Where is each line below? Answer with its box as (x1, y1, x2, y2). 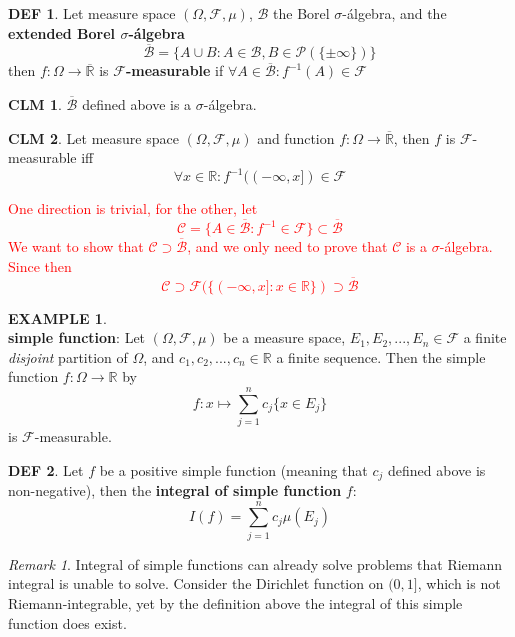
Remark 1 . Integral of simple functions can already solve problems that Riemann (8, 553, 503, 574)
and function (257, 127, 335, 148)
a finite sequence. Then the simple (276, 346, 486, 367)
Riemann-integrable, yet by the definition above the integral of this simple (8, 592, 463, 613)
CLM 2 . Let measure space (8, 127, 179, 148)
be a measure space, (223, 327, 346, 348)
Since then (8, 255, 72, 276)
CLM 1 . (8, 94, 62, 114)
